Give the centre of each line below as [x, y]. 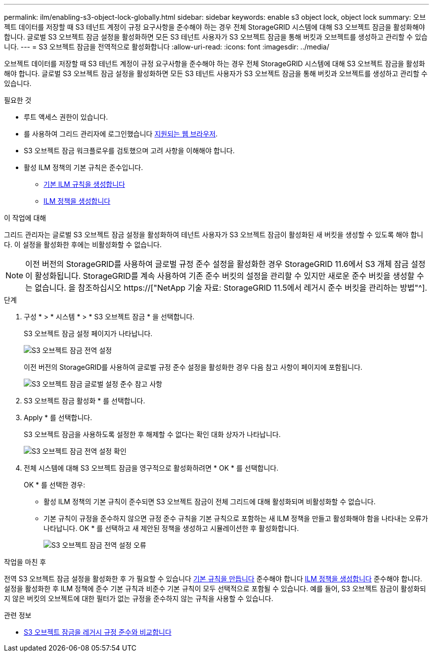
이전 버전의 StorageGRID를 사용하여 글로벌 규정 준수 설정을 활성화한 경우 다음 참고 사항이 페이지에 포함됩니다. [193, 367]
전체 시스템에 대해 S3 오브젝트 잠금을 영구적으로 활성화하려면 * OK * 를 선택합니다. [151, 468]
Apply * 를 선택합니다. [58, 417]
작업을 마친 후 [25, 562]
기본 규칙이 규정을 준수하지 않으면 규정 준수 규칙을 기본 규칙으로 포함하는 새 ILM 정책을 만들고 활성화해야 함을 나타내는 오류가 [236, 518]
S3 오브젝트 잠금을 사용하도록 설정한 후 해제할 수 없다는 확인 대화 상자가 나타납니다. [152, 434]
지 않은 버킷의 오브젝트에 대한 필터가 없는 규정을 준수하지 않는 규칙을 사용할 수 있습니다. [139, 598]
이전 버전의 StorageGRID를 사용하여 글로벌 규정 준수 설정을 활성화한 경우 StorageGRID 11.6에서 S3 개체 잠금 [217, 264]
